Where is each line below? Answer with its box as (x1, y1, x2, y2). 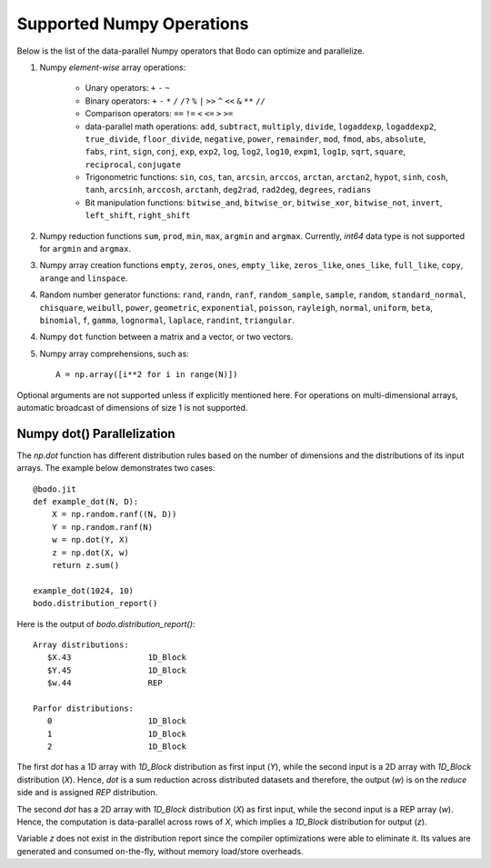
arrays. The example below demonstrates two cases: (16, 463, 215, 474)
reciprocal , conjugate (85, 159, 182, 170)
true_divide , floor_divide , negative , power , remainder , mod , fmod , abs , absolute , (85, 133, 426, 145)
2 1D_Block (46, 742, 186, 752)
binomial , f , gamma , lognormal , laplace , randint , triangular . (39, 314, 296, 325)
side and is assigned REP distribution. (16, 787, 158, 798)
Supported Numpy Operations (16, 14, 249, 34)
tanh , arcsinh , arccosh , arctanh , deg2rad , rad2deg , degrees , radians (85, 185, 372, 195)
